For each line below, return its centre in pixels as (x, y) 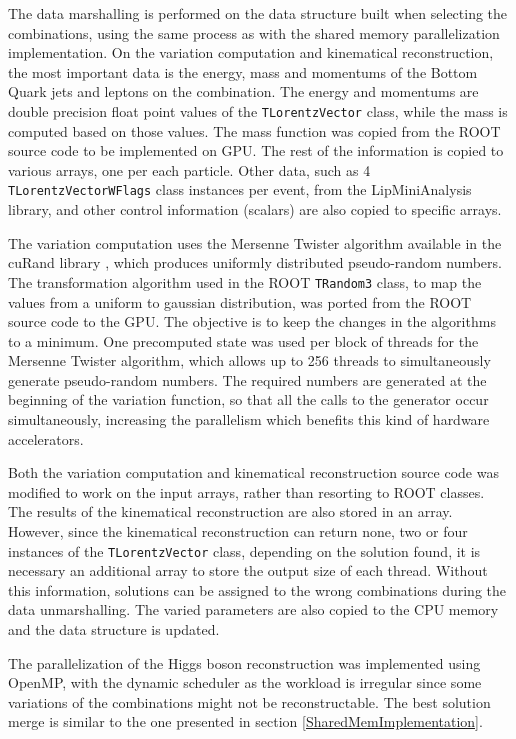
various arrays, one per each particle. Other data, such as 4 (189, 169)
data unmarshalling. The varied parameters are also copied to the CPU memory (253, 609)
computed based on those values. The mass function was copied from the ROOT (254, 130)
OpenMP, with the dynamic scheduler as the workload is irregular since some (245, 682)
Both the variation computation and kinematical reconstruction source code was (253, 472)
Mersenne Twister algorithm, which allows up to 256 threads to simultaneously (249, 360)
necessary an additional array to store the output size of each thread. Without (248, 570)
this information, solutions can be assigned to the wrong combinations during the (257, 589)
